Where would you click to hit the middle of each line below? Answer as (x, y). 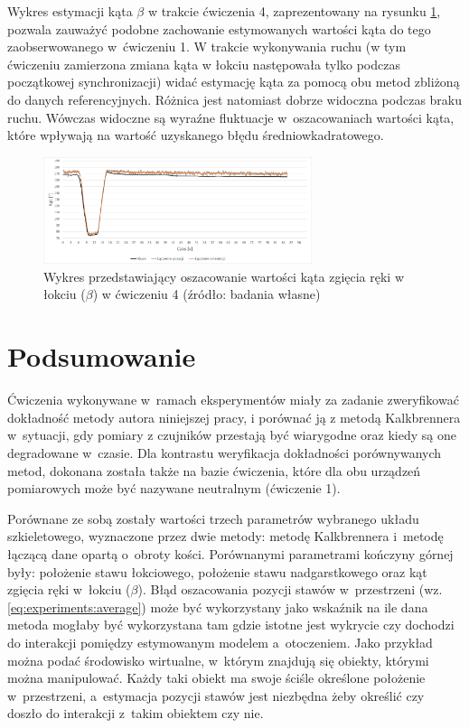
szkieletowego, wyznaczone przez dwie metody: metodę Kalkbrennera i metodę (225, 536)
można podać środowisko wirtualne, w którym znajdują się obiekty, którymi (218, 660)
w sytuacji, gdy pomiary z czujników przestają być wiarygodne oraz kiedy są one (232, 435)
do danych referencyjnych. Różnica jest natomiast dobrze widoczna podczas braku (235, 99)
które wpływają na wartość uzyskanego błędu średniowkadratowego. (196, 135)
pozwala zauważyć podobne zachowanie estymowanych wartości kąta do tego (219, 28)
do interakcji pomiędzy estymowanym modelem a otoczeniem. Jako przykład (220, 642)
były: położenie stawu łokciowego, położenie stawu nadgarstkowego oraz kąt (217, 571)
